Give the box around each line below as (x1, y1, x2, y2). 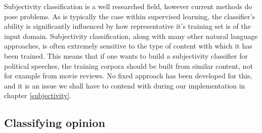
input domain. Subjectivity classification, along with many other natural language (4, 30, 258, 41)
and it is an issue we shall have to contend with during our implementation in (4, 80, 245, 91)
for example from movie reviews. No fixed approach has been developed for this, (4, 70, 252, 81)
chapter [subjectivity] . (4, 90, 72, 101)
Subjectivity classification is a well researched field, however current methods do (4, 1, 252, 11)
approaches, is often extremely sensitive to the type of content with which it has (4, 40, 252, 51)
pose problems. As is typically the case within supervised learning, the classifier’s (4, 11, 255, 21)
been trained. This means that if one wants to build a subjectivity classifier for (4, 50, 248, 61)
